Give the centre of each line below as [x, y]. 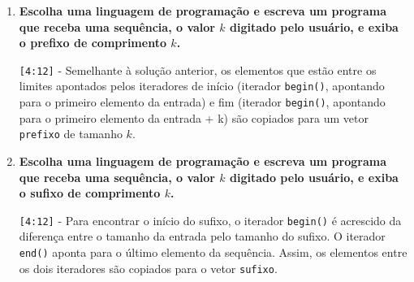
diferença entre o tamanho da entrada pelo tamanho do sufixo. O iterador [202, 236]
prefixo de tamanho [71, 134]
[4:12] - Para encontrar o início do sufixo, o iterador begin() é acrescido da [210, 220]
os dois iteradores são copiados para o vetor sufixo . [148, 268]
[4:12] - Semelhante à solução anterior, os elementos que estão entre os [198, 69]
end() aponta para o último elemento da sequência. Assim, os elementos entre [213, 252]
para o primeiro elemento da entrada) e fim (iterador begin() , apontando [202, 102]
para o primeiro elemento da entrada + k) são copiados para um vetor [194, 117]
